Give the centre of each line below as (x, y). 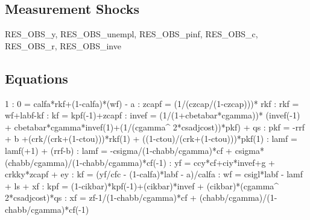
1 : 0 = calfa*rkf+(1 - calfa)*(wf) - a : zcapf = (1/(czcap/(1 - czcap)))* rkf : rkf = (152, 103)
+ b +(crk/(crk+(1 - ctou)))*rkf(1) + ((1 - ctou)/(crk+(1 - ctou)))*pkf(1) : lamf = (151, 139)
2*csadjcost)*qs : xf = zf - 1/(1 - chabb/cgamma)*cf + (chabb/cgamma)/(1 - (141, 197)
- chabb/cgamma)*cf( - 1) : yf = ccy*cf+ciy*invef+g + (178, 162)
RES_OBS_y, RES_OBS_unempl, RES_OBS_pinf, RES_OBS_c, (131, 34)
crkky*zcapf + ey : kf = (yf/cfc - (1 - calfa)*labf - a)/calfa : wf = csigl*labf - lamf (154, 174)
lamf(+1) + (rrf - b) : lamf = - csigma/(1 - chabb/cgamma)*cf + (119, 150)
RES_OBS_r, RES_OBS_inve (63, 45)
